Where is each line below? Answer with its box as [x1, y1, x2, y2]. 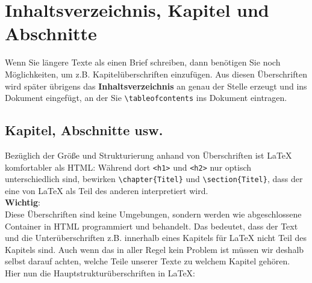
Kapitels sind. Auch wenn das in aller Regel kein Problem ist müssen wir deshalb [5, 243, 304, 255]
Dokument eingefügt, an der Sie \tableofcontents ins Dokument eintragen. [5, 91, 287, 104]
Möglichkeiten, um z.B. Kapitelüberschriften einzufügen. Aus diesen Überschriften [5, 67, 307, 80]
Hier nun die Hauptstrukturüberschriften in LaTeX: [5, 267, 195, 279]
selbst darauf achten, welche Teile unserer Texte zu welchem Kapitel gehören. [5, 255, 290, 267]
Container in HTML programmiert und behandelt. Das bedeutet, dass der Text [5, 219, 298, 232]
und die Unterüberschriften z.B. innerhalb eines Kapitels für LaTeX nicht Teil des [5, 231, 307, 244]
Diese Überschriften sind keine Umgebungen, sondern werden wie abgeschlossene [5, 208, 302, 221]
